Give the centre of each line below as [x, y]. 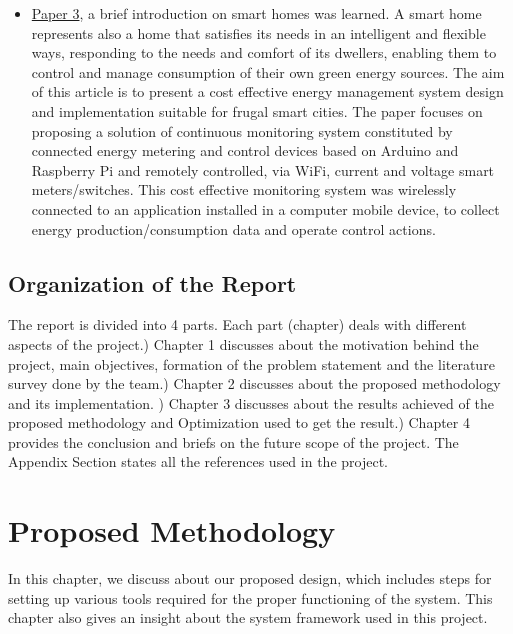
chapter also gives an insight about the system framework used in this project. [248, 617]
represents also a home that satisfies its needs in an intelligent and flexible [258, 32]
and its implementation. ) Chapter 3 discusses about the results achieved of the [251, 402]
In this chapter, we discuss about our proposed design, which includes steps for [250, 578]
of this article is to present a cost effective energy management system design [267, 91]
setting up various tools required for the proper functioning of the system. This [250, 597]
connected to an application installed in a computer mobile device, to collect [265, 208]
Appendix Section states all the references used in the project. [198, 461]
